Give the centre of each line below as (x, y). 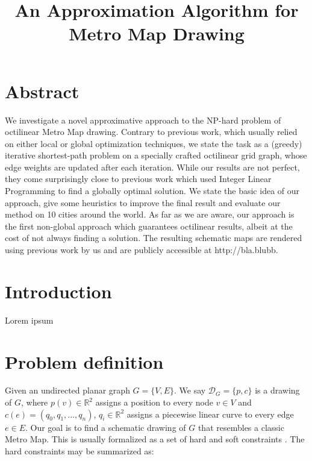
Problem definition (84, 361)
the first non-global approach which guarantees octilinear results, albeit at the (149, 226)
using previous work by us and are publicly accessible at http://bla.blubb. (142, 250)
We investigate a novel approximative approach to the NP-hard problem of (143, 120)
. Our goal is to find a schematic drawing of (105, 427)
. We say (190, 390)
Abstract (42, 91)
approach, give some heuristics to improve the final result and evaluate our (143, 202)
